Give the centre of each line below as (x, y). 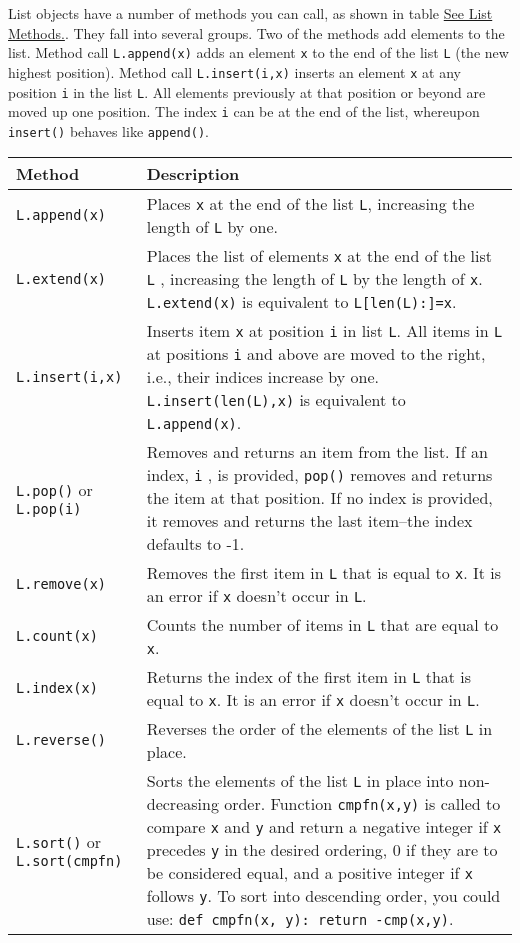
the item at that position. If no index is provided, (319, 498)
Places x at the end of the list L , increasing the (310, 204)
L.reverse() (61, 740)
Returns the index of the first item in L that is (309, 677)
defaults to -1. (195, 544)
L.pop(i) (49, 509)
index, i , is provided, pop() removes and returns (319, 475)
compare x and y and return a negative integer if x (324, 827)
